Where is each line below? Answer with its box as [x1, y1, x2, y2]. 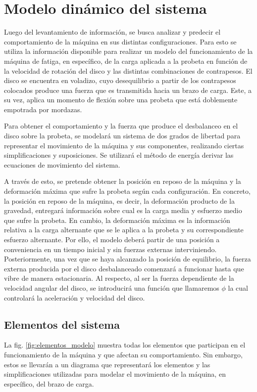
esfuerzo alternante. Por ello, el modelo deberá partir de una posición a [4, 234, 220, 244]
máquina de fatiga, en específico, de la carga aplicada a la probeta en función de [4, 55, 248, 66]
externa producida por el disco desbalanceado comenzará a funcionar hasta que [4, 263, 244, 273]
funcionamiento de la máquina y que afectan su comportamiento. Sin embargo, [4, 349, 243, 359]
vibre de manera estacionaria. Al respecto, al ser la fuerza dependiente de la [4, 273, 234, 283]
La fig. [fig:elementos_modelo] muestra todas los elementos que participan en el [4, 340, 246, 350]
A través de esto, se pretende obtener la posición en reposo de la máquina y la [4, 176, 241, 186]
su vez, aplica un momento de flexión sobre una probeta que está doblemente [4, 94, 238, 105]
